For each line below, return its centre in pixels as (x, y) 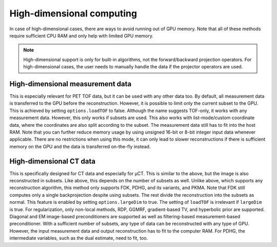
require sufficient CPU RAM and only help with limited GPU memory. (82, 35)
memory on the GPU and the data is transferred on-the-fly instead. (80, 146)
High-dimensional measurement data (71, 84)
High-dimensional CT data (53, 161)
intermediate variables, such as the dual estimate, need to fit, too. (79, 238)
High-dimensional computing (73, 13)
